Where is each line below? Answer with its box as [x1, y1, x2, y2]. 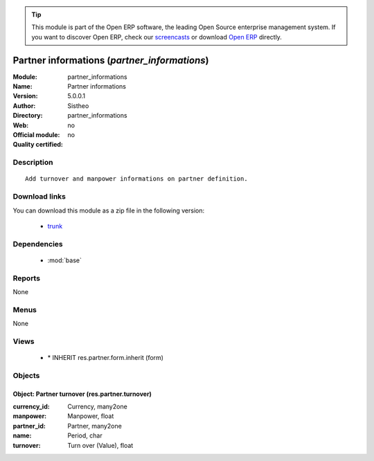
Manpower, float [67, 412, 114, 420]
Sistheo [67, 101, 89, 110]
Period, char [67, 431, 103, 440]
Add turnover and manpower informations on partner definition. [25, 175, 249, 183]
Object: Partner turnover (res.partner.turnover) [12, 390, 152, 398]
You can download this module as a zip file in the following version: [12, 206, 205, 215]
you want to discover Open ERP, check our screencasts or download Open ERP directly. [31, 33, 282, 41]
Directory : [12, 111, 43, 120]
